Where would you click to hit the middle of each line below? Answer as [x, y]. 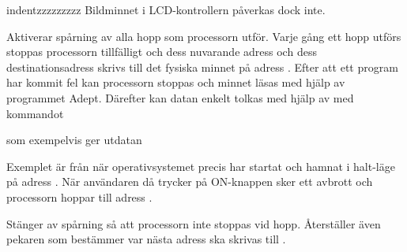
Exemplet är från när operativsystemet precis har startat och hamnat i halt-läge [201, 166]
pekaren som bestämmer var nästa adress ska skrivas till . [146, 239]
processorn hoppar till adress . [79, 196]
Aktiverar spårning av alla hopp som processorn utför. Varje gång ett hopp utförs [204, 36]
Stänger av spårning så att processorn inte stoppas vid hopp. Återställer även [194, 223]
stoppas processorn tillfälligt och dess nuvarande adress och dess [162, 52]
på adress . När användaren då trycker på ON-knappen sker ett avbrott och [190, 182]
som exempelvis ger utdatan [74, 140]
